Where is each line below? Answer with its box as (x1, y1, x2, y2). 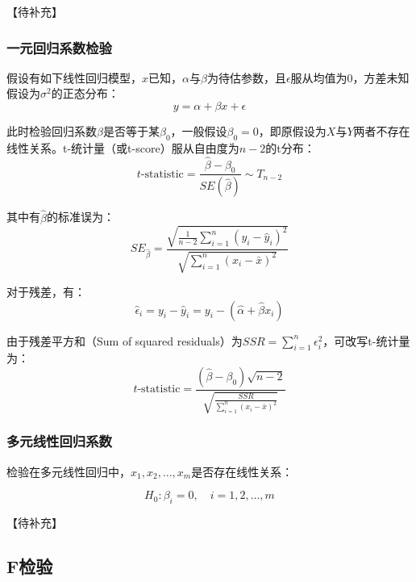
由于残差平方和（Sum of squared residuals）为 (6, 332, 243, 349)
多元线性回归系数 (6, 431, 112, 451)
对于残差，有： (6, 283, 85, 300)
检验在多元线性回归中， (6, 463, 131, 479)
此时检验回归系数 (6, 123, 97, 139)
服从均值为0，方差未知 (290, 69, 410, 86)
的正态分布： (51, 85, 119, 102)
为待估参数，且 (206, 69, 286, 86)
